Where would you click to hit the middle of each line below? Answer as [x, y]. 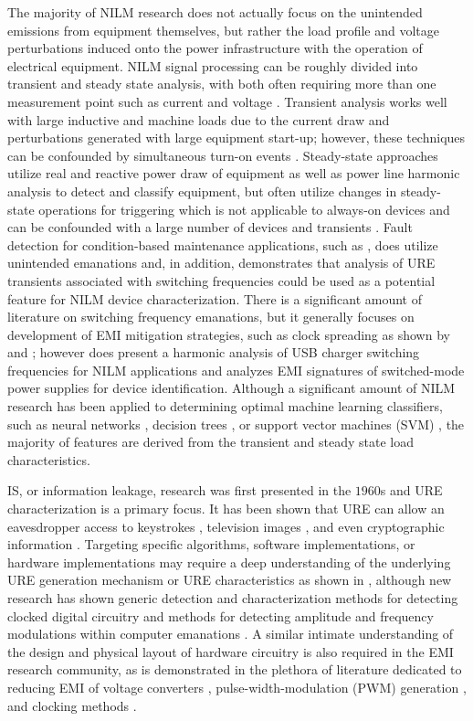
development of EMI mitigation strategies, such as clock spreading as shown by [229, 334]
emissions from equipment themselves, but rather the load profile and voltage [224, 30]
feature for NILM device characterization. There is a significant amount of [215, 298]
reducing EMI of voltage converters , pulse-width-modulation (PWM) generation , [237, 687]
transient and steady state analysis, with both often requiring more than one [222, 84]
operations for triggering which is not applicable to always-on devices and [244, 209]
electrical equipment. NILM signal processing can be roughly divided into [213, 65]
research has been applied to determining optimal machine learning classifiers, [225, 406]
